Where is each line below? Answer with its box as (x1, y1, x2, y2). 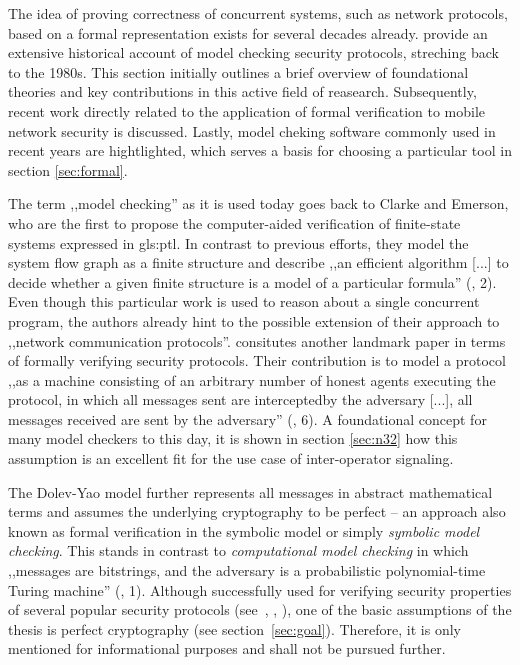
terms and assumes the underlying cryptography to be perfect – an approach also (8, 501, 506, 522)
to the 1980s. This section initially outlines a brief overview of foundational (8, 61, 469, 82)
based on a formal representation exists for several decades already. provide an (8, 22, 488, 43)
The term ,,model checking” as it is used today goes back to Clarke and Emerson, (8, 193, 509, 214)
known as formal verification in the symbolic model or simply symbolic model (8, 520, 480, 541)
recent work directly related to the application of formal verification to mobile (8, 100, 486, 121)
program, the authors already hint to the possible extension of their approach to (8, 310, 500, 331)
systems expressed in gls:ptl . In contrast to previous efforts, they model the (8, 232, 469, 253)
